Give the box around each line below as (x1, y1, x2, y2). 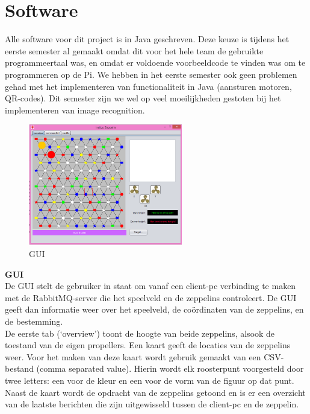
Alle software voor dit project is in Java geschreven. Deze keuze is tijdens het (5, 33, 290, 45)
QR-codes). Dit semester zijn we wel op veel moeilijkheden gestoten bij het (5, 92, 281, 104)
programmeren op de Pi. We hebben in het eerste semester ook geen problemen (5, 68, 297, 80)
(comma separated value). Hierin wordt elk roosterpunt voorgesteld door (36, 362, 304, 375)
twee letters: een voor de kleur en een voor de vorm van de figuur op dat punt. (5, 374, 294, 386)
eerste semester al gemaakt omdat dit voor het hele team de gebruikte (5, 44, 264, 57)
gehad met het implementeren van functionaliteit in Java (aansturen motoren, (5, 80, 292, 92)
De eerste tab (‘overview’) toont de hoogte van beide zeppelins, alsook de (5, 326, 275, 339)
